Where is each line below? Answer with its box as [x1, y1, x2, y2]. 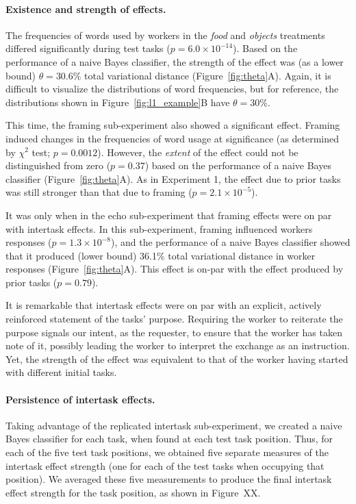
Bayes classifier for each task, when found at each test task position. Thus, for [5, 431, 333, 446]
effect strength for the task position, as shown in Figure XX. [5, 485, 261, 499]
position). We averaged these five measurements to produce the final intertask [5, 472, 332, 486]
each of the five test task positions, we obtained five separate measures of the [5, 445, 329, 459]
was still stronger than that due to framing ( [5, 185, 192, 199]
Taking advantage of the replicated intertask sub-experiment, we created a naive [5, 418, 342, 432]
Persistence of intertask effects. [5, 392, 155, 406]
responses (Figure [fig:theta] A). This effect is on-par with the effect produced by [5, 262, 344, 276]
